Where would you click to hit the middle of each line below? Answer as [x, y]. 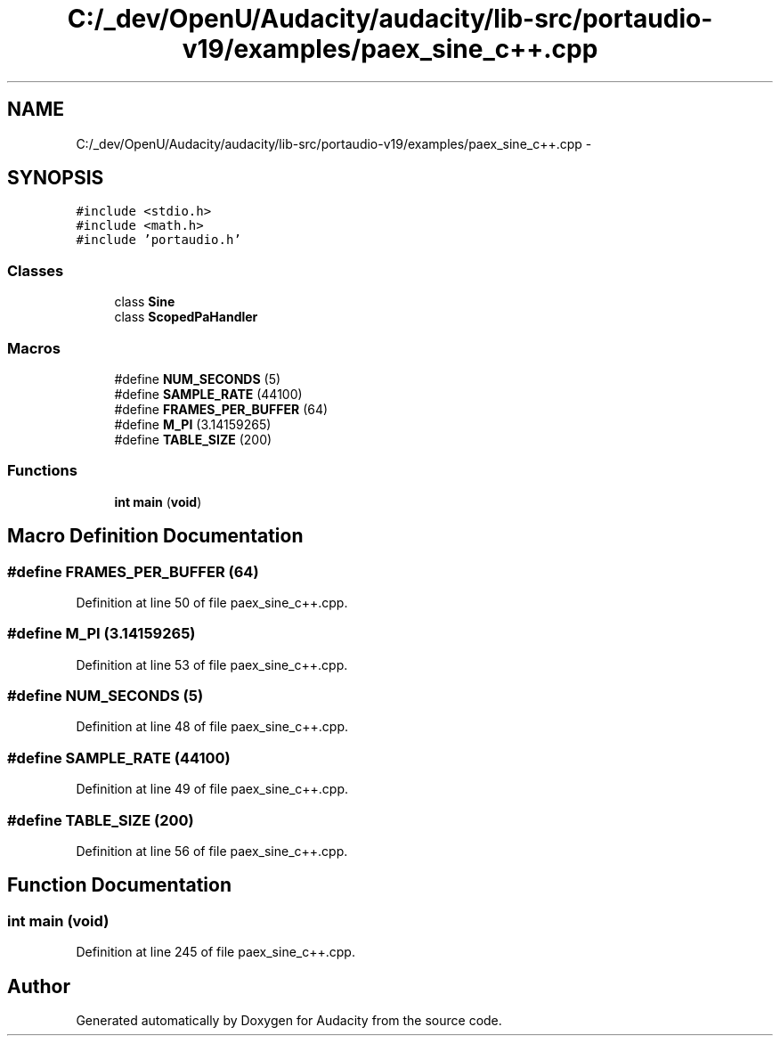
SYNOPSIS [56, 178]
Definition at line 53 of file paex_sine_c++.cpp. [212, 664]
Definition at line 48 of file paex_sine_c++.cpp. [212, 727]
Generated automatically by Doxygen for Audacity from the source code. [289, 1020]
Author [39, 986]
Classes [36, 270]
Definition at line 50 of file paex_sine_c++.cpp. [212, 602]
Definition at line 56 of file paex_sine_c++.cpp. [212, 851]
